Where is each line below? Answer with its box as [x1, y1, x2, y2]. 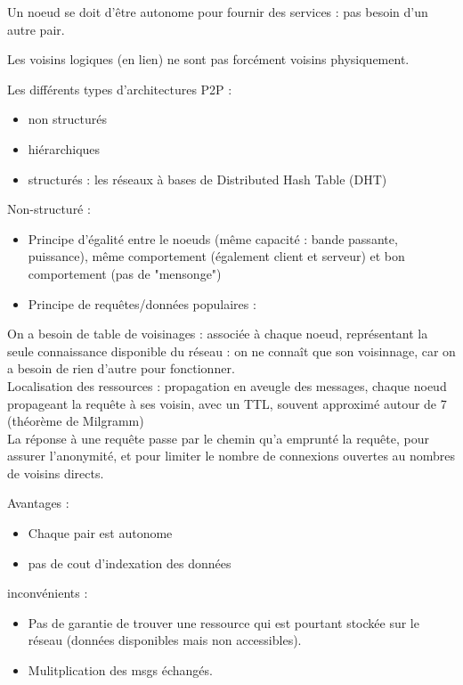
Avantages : [7, 493, 69, 512]
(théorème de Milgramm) [7, 412, 144, 430]
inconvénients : [7, 583, 88, 602]
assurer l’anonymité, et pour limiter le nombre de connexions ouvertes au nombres [7, 446, 456, 465]
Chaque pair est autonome [28, 524, 173, 542]
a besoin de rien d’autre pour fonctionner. [7, 359, 235, 378]
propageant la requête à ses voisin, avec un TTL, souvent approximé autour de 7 [7, 394, 447, 412]
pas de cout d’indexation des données [28, 553, 231, 572]
